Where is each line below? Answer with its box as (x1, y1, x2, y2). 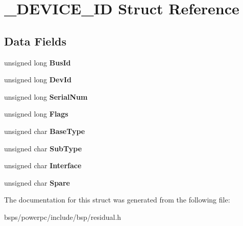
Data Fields (4, 33, 67, 49)
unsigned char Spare (4, 177, 70, 188)
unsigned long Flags (4, 108, 68, 119)
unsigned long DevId (4, 74, 72, 85)
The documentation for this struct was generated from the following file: (4, 194, 230, 205)
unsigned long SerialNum (4, 91, 88, 102)
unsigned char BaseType (4, 125, 85, 136)
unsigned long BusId (4, 57, 71, 67)
